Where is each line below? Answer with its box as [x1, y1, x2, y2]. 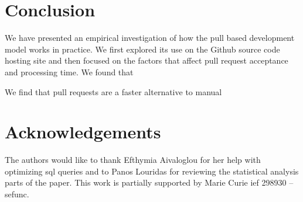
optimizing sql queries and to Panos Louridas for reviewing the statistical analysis [5, 165, 299, 177]
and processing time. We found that [5, 65, 134, 78]
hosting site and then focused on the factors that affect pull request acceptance [5, 54, 288, 67]
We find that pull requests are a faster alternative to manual [5, 85, 222, 97]
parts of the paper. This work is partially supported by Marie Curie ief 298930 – [5, 176, 294, 189]
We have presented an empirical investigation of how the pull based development [5, 32, 295, 44]
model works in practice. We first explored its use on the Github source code [5, 43, 280, 55]
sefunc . [5, 188, 29, 200]
